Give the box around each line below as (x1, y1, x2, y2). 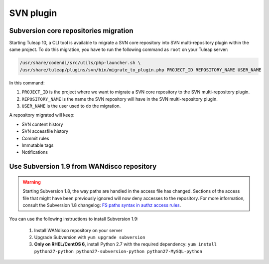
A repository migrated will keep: (9, 112, 75, 118)
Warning (22, 179, 41, 185)
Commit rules (21, 135, 49, 141)
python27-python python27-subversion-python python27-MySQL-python (34, 249, 203, 254)
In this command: (9, 80, 45, 86)
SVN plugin (9, 7, 57, 18)
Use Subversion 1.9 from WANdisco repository (9, 162, 157, 171)
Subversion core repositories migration (9, 26, 134, 35)
